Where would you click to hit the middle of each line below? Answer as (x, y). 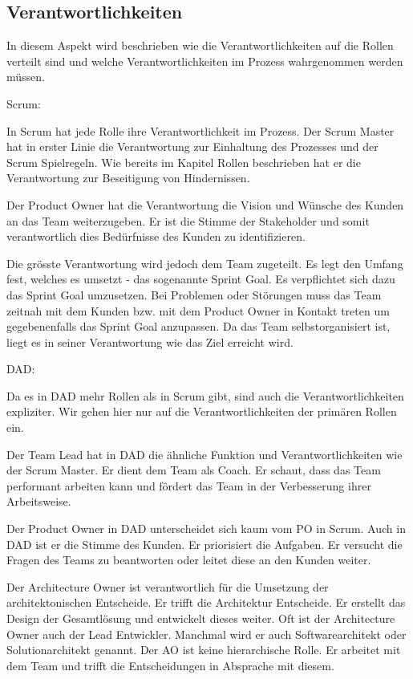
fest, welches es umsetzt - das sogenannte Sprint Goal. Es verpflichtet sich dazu (201, 279)
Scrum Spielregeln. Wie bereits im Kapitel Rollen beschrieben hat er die (184, 162)
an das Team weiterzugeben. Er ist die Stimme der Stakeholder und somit (188, 220)
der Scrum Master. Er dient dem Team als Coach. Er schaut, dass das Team (194, 470)
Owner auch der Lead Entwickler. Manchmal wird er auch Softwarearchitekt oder (206, 634)
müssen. (26, 77)
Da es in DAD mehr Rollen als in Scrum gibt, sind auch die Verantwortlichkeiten (205, 395)
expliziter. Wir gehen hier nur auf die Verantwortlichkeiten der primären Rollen (202, 411)
